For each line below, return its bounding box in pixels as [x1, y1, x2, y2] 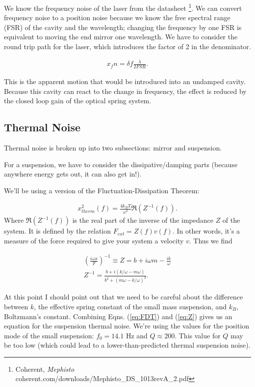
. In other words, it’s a [172, 226, 240, 236]
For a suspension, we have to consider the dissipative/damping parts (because [4, 159, 238, 169]
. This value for [175, 330, 221, 340]
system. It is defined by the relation [4, 226, 111, 236]
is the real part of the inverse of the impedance [72, 215, 213, 225]
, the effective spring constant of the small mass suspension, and [34, 301, 227, 311]
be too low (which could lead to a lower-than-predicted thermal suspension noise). [4, 340, 251, 350]
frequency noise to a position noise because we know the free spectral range [4, 12, 230, 23]
